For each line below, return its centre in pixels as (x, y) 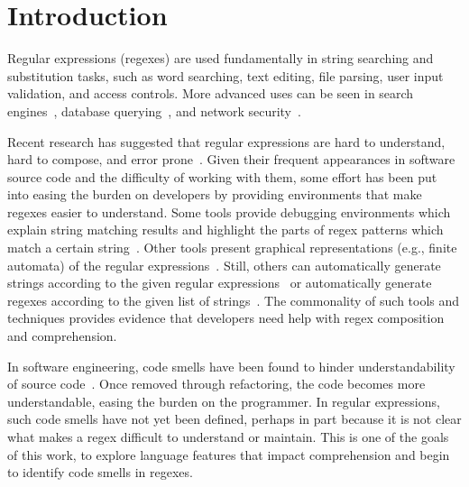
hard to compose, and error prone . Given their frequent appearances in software (231, 159)
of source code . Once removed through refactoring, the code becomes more (216, 384)
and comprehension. (62, 336)
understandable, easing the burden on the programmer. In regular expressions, (224, 401)
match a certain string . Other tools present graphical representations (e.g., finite (232, 248)
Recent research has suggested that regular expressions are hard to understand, (226, 141)
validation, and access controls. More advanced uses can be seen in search (211, 93)
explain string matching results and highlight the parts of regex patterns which (225, 230)
